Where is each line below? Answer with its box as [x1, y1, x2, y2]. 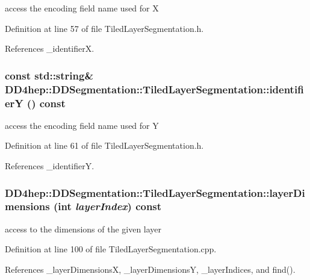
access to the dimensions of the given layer [5, 222, 162, 235]
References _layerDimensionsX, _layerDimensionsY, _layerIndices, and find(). [5, 263, 296, 275]
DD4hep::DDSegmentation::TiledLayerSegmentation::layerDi [5, 185, 305, 200]
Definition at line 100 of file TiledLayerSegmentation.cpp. [5, 243, 217, 255]
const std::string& [5, 67, 94, 82]
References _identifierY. [5, 160, 95, 172]
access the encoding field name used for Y [5, 119, 159, 131]
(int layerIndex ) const [53, 199, 162, 214]
